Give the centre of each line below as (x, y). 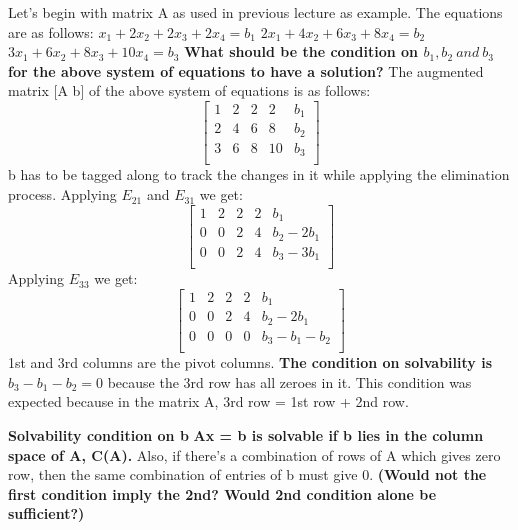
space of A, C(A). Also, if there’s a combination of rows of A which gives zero (254, 454)
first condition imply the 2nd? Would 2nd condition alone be (222, 493)
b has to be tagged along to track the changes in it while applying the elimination (259, 174)
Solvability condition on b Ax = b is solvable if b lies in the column (246, 435)
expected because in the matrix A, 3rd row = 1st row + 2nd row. (208, 401)
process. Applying (62, 194)
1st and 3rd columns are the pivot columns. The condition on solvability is (250, 362)
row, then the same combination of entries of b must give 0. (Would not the (247, 474)
